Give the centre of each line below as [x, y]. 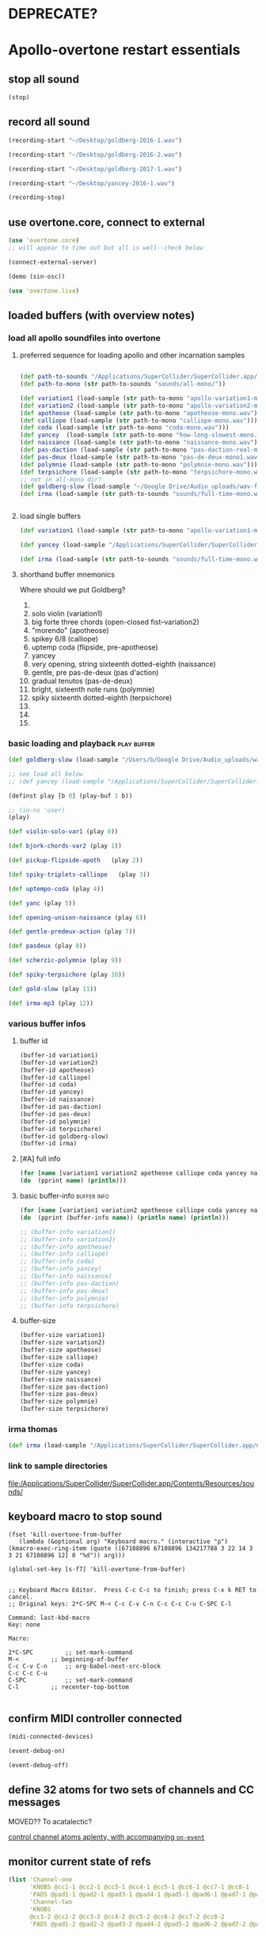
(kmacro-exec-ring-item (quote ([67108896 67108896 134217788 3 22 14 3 [131, 1549]
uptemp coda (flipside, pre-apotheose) [95, 647]
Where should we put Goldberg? [72, 589]
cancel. [21, 1597]
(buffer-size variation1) [62, 1336]
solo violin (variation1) [67, 613]
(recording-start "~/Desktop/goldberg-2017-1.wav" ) [95, 169]
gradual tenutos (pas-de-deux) [82, 680]
